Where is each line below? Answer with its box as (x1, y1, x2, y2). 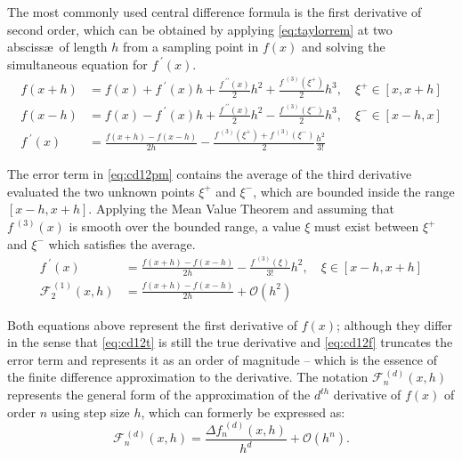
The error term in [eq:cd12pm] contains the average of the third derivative (7, 165, 412, 183)
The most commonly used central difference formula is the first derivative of (7, 3, 422, 20)
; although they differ (336, 315, 453, 334)
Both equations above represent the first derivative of (7, 315, 298, 334)
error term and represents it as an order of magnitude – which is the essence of (7, 350, 437, 368)
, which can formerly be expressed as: (141, 402, 345, 421)
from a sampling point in (123, 37, 259, 56)
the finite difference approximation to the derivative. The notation (7, 367, 369, 386)
